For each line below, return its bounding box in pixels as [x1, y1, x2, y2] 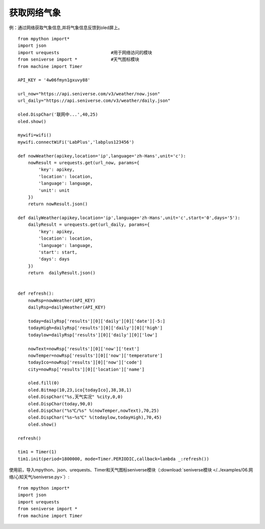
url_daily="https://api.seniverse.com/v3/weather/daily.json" [18, 98, 171, 103]
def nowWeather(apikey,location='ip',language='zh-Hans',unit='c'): [18, 153, 186, 158]
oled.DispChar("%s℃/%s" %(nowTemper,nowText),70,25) [27, 408, 159, 413]
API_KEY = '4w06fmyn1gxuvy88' [18, 77, 91, 83]
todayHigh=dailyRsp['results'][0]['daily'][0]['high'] [27, 325, 163, 331]
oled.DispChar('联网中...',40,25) [18, 112, 98, 118]
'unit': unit [38, 187, 70, 193]
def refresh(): [18, 291, 54, 296]
